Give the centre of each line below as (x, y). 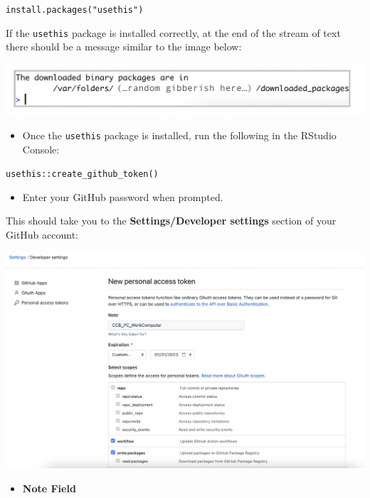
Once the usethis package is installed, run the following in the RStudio (179, 135)
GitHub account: (42, 234)
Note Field (49, 488)
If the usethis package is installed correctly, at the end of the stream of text (173, 32)
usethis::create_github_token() (82, 174)
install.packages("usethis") (75, 10)
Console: (41, 149)
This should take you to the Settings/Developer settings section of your (171, 221)
